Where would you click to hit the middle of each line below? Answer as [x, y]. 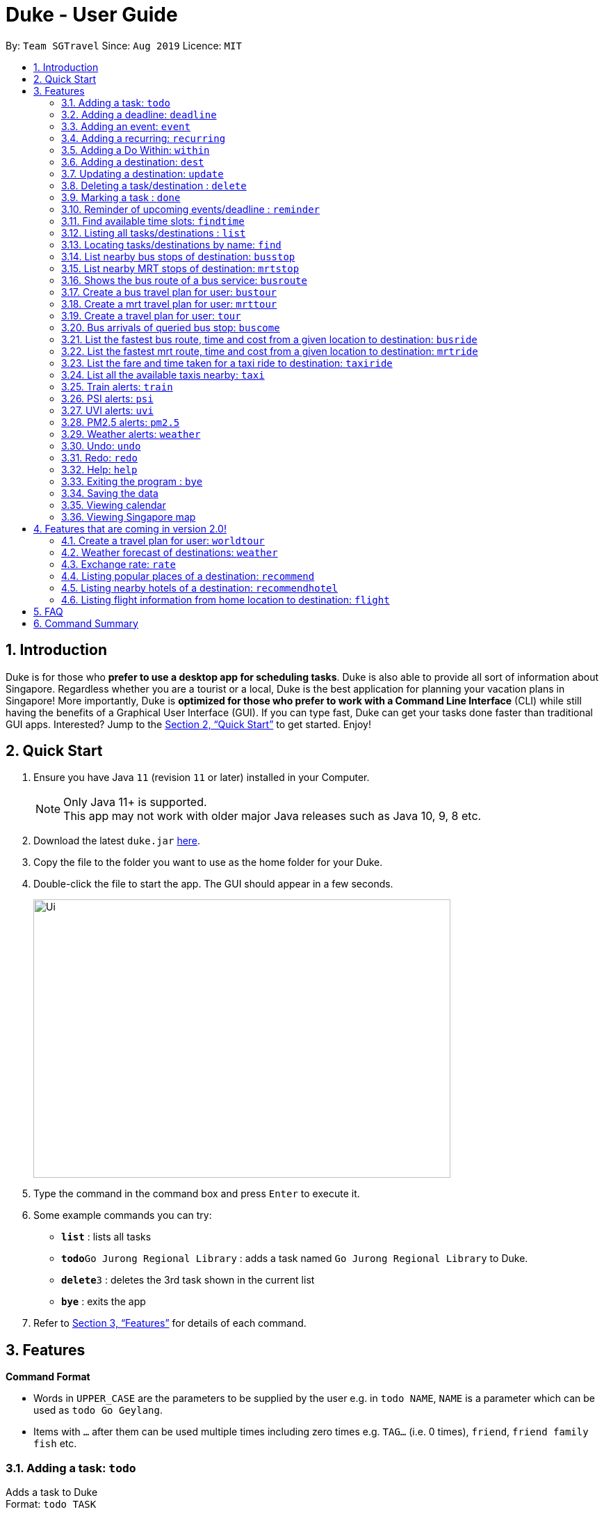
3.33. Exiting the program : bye [132, 481]
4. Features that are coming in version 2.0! [130, 528]
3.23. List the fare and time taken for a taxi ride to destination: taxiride [227, 363]
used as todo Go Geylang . [98, 1410]
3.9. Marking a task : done [121, 197]
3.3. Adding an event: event [126, 126]
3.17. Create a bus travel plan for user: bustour [169, 292]
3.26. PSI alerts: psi [107, 398]
